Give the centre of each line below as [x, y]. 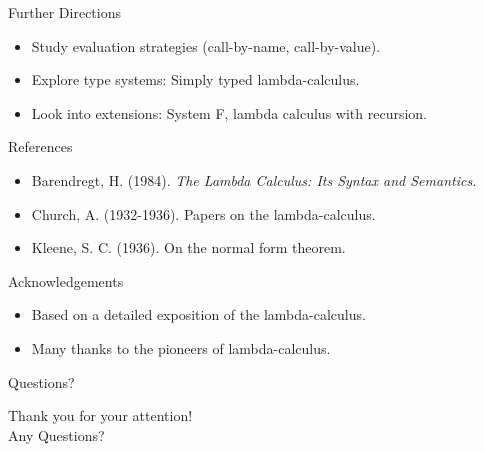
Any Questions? [56, 434]
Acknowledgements [66, 280]
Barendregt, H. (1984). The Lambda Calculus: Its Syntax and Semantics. [254, 179]
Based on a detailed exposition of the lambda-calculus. [198, 314]
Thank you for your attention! [100, 415]
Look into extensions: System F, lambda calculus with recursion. [229, 112]
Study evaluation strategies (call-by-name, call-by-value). [206, 45]
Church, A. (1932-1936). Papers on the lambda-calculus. [203, 213]
